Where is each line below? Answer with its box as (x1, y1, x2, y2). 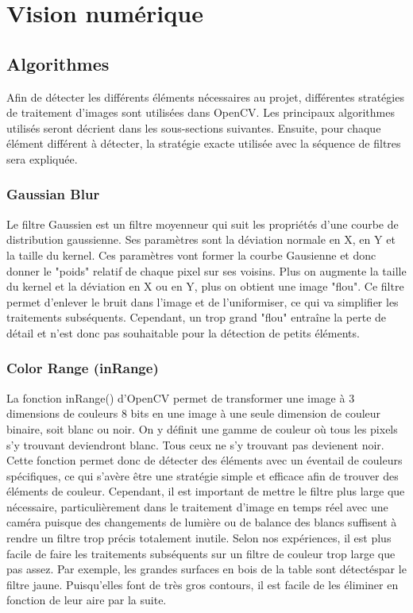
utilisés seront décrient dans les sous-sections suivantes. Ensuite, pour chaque (6, 119, 381, 136)
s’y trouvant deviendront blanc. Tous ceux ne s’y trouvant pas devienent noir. (6, 436, 384, 453)
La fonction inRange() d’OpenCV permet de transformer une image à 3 (6, 389, 355, 406)
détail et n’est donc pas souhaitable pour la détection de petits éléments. (6, 324, 360, 341)
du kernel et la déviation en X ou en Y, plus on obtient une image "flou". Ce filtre (6, 278, 404, 295)
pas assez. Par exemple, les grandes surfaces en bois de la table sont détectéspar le (6, 561, 407, 577)
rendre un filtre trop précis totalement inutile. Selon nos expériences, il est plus (6, 530, 392, 546)
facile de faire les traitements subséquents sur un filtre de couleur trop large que (6, 545, 396, 561)
